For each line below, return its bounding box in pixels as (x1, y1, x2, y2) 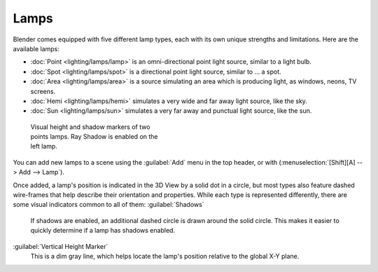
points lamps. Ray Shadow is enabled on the (30, 132, 158, 141)
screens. (30, 87, 56, 95)
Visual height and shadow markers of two (30, 123, 150, 131)
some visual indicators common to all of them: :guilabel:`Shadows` (13, 200, 204, 209)
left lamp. (30, 142, 57, 151)
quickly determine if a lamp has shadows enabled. (30, 226, 175, 235)
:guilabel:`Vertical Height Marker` (13, 242, 108, 250)
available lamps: (13, 44, 59, 53)
